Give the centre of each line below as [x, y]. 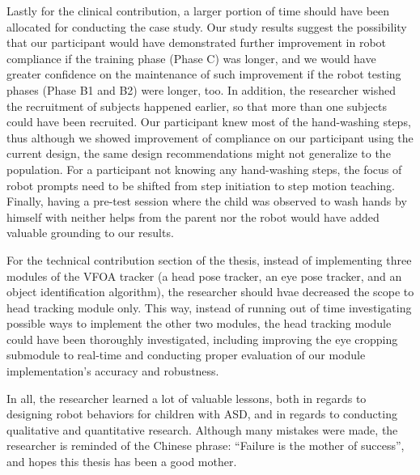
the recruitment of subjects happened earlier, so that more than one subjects [197, 106]
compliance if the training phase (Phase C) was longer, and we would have [191, 58]
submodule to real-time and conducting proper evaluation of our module [186, 355]
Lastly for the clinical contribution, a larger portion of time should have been [198, 11]
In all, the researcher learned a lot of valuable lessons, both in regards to [187, 398]
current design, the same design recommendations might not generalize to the [199, 153]
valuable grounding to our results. [90, 233]
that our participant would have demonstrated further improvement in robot [197, 42]
